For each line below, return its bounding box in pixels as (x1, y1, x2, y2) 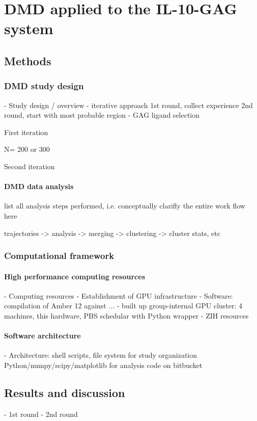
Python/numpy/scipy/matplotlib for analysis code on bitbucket (4, 359, 203, 370)
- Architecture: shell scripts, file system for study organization (4, 350, 197, 360)
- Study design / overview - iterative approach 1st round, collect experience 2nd (4, 99, 253, 110)
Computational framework (4, 249, 115, 262)
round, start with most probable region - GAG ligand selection (4, 110, 200, 120)
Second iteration (4, 161, 55, 171)
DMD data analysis (4, 181, 74, 192)
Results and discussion (4, 384, 125, 400)
